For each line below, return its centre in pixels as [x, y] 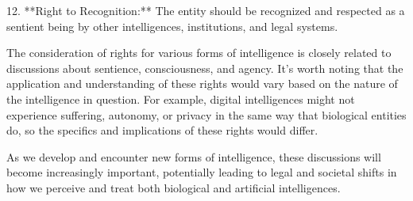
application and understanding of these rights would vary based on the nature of [202, 83]
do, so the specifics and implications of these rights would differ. [162, 130]
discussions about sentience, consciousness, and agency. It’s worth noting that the [205, 68]
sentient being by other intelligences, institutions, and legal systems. [172, 26]
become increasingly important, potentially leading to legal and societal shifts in [202, 172]
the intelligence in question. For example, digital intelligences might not [181, 99]
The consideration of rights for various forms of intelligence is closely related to [199, 53]
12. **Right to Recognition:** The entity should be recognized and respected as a [206, 10]
